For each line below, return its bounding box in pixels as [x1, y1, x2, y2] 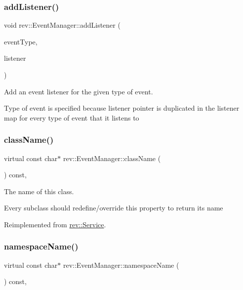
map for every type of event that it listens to [4, 112, 139, 123]
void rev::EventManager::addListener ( [4, 20, 121, 30]
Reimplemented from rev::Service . [4, 219, 106, 229]
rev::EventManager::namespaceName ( [63, 259, 179, 270]
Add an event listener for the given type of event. [4, 86, 153, 96]
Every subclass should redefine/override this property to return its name [4, 203, 223, 213]
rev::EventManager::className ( [63, 153, 161, 163]
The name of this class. [4, 186, 74, 196]
